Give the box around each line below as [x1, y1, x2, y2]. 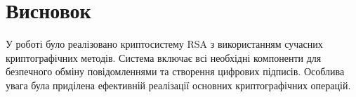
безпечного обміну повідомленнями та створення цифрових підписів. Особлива [6, 64, 345, 79]
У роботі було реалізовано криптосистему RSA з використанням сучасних [6, 37, 323, 51]
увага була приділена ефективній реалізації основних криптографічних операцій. [6, 77, 351, 92]
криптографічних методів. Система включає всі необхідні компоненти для [6, 50, 322, 65]
